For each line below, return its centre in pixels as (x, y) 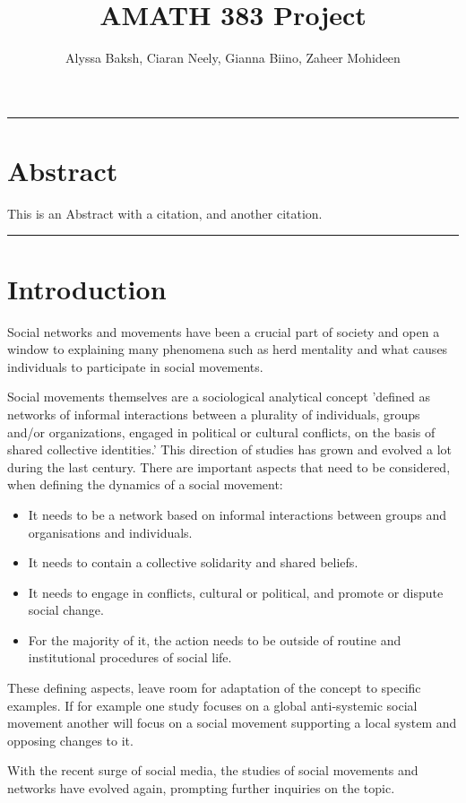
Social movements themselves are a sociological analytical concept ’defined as (219, 397)
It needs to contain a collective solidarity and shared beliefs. (193, 562)
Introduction (87, 288)
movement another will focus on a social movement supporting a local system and (232, 723)
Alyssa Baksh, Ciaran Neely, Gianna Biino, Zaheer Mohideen (233, 58)
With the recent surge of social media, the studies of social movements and (213, 770)
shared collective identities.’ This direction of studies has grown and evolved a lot (230, 449)
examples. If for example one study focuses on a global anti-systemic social (212, 705)
